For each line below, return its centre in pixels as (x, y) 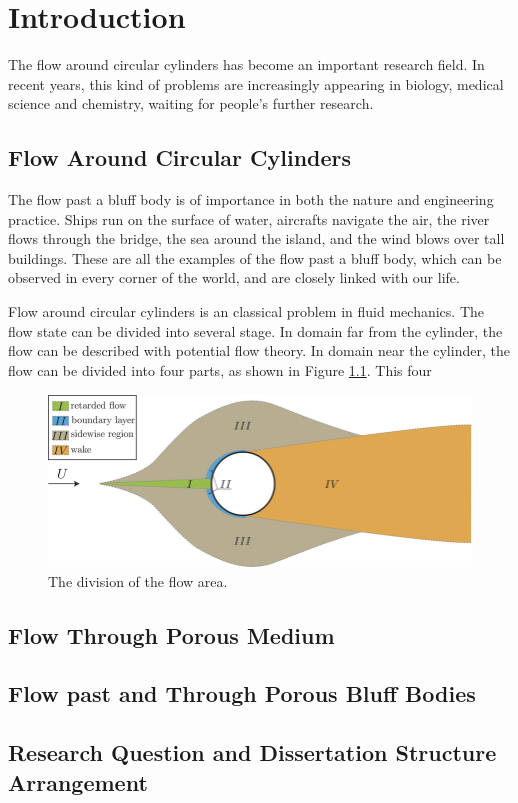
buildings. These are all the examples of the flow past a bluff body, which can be (255, 257)
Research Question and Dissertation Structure (252, 752)
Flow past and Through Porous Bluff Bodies (242, 693)
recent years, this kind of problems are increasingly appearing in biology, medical (256, 83)
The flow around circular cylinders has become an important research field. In (246, 64)
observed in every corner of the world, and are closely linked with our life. (234, 277)
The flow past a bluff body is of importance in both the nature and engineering (251, 199)
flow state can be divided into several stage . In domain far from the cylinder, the (255, 330)
